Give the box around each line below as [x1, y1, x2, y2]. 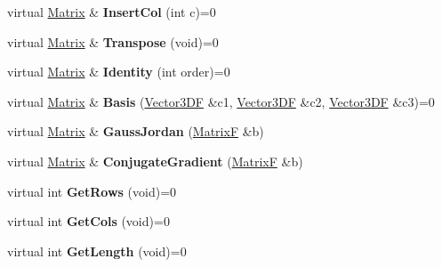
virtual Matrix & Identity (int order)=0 [7, 62, 230, 81]
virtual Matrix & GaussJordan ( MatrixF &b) [7, 122, 264, 141]
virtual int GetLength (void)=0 [7, 241, 187, 260]
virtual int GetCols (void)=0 [7, 212, 170, 231]
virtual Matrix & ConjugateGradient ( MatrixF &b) [7, 151, 303, 170]
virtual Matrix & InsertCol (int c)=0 [7, 3, 216, 20]
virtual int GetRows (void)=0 [7, 182, 177, 200]
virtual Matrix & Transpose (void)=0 [7, 32, 219, 51]
